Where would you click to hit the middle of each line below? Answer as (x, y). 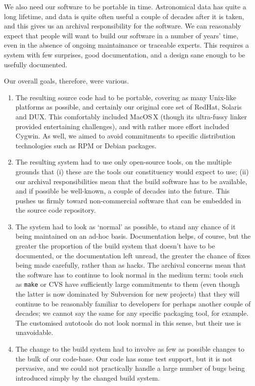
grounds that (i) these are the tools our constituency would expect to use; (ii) (132, 171)
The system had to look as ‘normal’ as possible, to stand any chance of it (126, 226)
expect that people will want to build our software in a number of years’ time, (121, 35)
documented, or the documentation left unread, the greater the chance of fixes (133, 255)
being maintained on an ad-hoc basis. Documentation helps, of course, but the (133, 236)
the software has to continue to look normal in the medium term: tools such (129, 274)
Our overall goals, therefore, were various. (66, 81)
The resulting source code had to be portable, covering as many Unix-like (126, 97)
